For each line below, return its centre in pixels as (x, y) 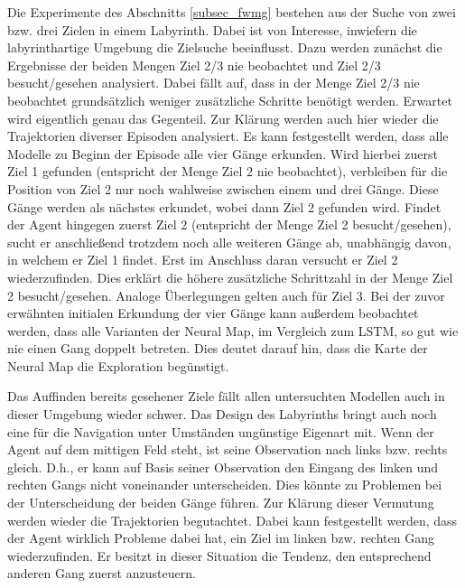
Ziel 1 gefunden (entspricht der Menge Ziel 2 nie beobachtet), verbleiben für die (228, 171)
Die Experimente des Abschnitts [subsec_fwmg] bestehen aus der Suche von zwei (232, 12)
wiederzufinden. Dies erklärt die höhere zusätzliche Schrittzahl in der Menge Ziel (230, 277)
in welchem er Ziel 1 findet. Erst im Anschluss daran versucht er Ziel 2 (203, 260)
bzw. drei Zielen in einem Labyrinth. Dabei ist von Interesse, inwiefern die (212, 29)
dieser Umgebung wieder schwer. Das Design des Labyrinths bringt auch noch (222, 414)
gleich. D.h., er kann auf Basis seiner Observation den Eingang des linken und (223, 467)
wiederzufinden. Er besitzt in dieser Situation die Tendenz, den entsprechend (219, 555)
